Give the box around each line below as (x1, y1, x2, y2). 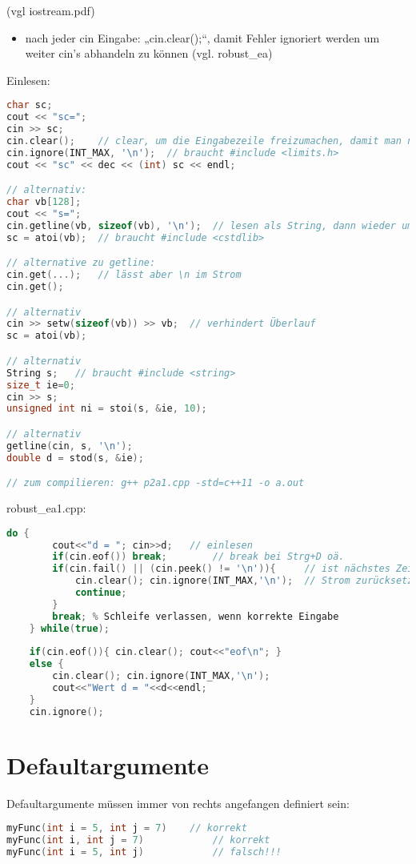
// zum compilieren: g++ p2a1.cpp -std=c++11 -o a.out (6, 477, 305, 489)
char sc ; (6, 99, 53, 111)
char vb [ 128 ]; (6, 196, 82, 208)
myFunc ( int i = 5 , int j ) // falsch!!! (6, 846, 282, 858)
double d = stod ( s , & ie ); (6, 452, 144, 464)
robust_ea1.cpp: (6, 500, 86, 516)
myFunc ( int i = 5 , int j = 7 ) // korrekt (6, 822, 247, 834)
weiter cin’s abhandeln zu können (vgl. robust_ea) (25, 45, 273, 62)
